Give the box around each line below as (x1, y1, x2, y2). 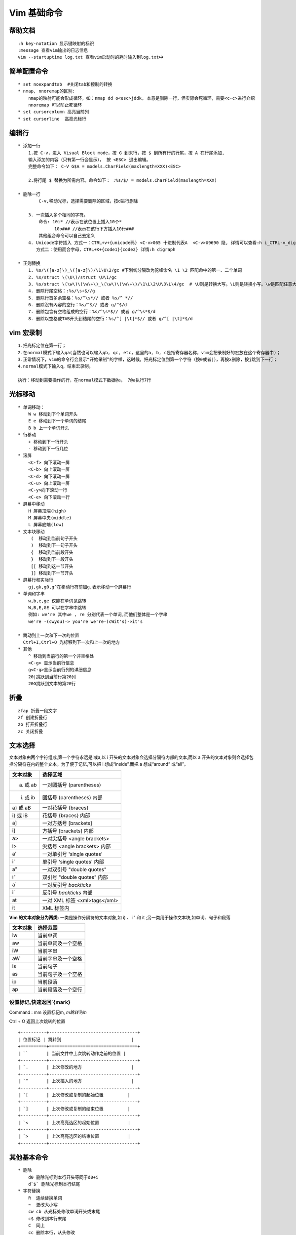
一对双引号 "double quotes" (42, 866, 107, 873)
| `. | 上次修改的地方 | (18, 1065, 134, 1070)
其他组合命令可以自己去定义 (38, 233, 95, 239)
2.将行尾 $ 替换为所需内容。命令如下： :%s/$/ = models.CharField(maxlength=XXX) (28, 178, 217, 183)
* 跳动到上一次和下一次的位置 (18, 632, 79, 638)
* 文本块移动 (18, 529, 45, 535)
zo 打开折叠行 (18, 722, 48, 727)
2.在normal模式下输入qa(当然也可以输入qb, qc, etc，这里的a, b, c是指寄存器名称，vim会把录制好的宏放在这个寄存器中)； (18, 350, 281, 355)
